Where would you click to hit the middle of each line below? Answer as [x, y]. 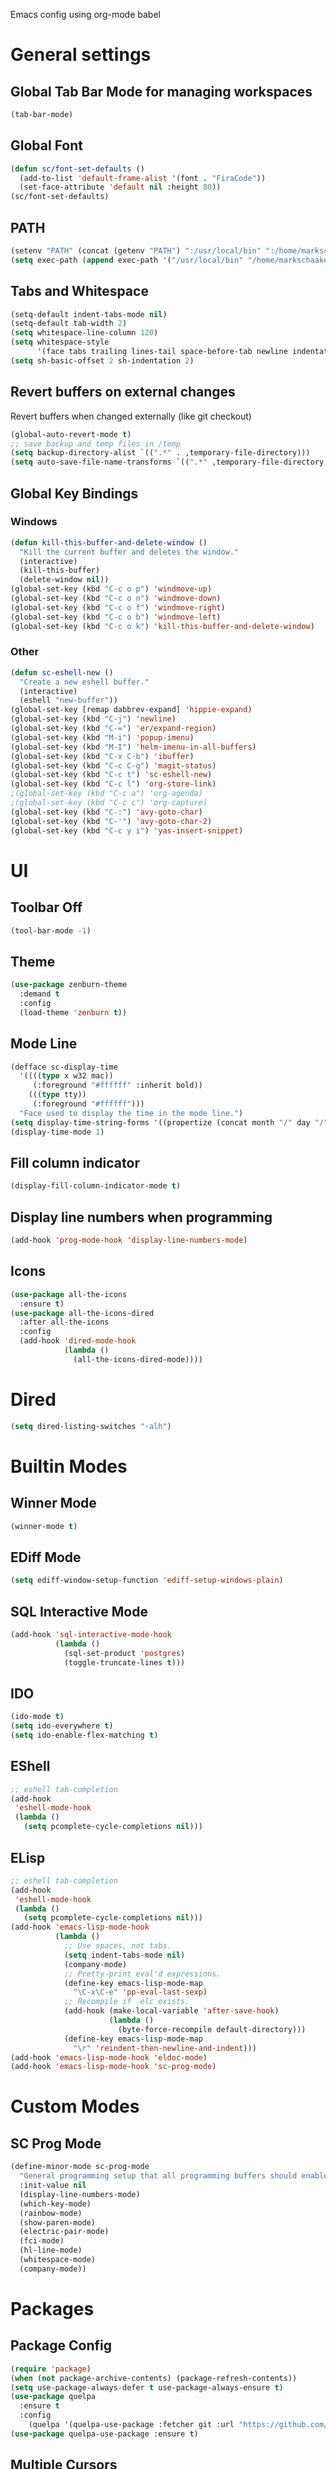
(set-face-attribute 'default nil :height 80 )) [120, 187]
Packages [52, 2308]
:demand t [39, 994]
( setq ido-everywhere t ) [62, 1726]
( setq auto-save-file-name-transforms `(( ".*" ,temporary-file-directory [167, 462]
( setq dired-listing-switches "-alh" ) [91, 1426]
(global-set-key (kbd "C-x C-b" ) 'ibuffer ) [102, 756]
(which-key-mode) [55, 2204]
